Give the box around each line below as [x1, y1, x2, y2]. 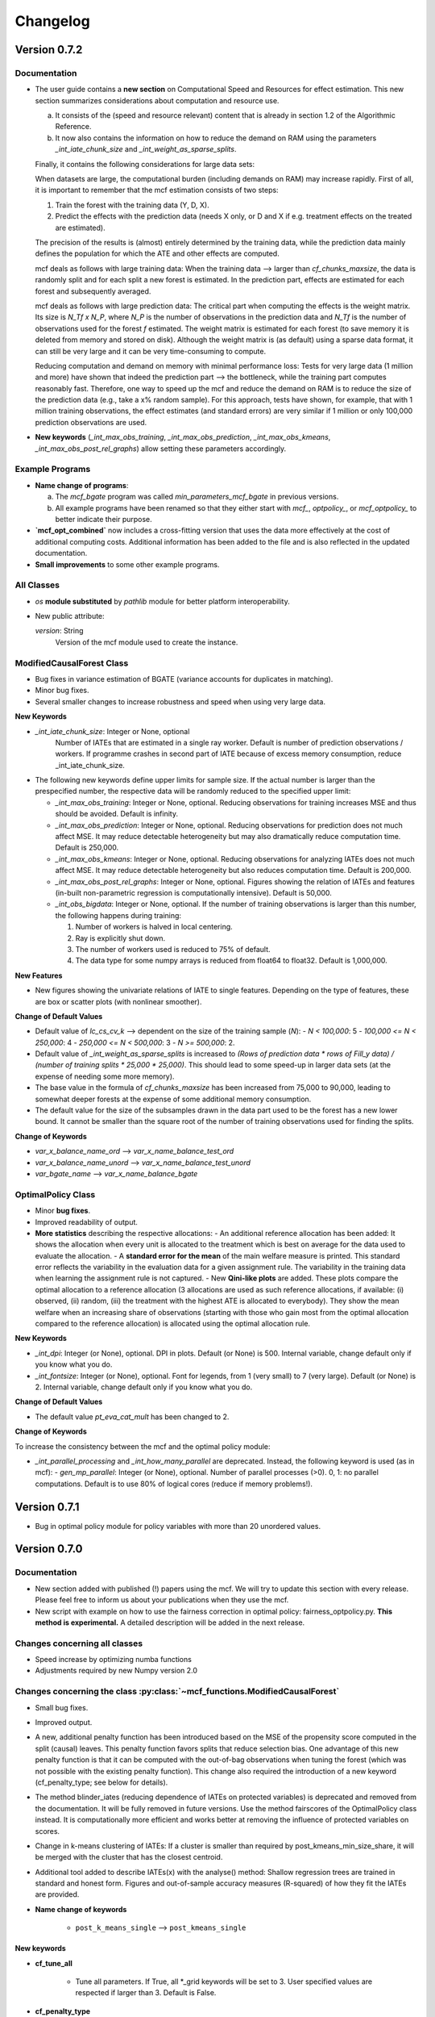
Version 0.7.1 [14, 1500, 80, 1514]
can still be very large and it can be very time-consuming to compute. [35, 346, 267, 356]
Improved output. [35, 1718, 93, 1727]
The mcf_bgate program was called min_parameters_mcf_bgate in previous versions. [55, 492, 339, 502]
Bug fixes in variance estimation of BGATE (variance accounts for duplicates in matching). [35, 674, 333, 683]
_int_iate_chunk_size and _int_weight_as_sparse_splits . [55, 144, 237, 154]
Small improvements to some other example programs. [35, 559, 220, 569]
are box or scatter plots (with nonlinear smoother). [35, 996, 202, 1006]
